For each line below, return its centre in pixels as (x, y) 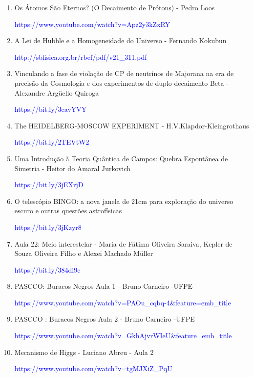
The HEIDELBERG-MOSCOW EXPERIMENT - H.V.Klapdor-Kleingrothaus (132, 125)
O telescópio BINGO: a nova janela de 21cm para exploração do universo (124, 201)
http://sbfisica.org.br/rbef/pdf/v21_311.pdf (81, 57)
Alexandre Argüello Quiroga (57, 92)
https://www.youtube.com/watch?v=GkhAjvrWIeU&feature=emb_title (123, 336)
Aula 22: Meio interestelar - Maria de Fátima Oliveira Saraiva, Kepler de (123, 243)
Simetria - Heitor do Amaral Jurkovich (72, 168)
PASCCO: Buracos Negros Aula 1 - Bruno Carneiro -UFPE (104, 286)
